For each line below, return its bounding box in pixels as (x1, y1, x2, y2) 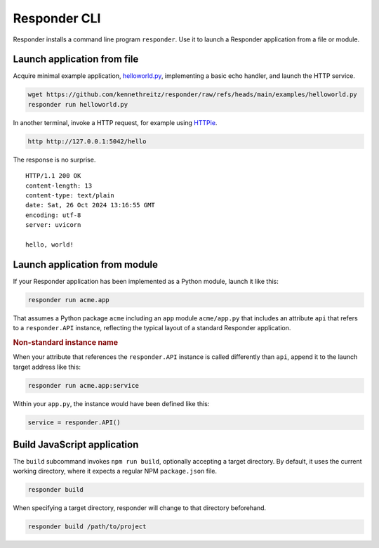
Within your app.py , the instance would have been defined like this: (13, 399, 210, 407)
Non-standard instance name (13, 337, 119, 347)
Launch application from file (13, 53, 139, 65)
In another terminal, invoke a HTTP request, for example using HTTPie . (13, 118, 218, 126)
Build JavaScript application (13, 438, 139, 450)
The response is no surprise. (13, 155, 96, 164)
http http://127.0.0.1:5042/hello (27, 137, 147, 145)
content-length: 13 (25, 181, 93, 190)
